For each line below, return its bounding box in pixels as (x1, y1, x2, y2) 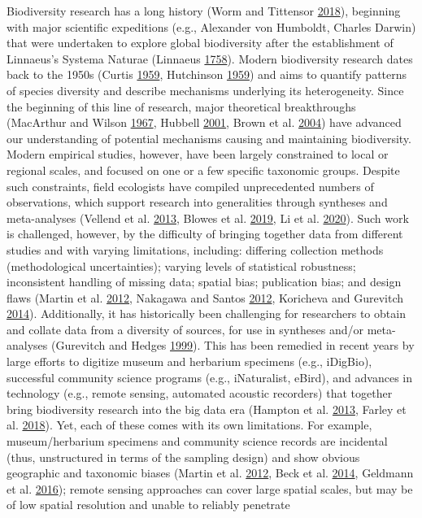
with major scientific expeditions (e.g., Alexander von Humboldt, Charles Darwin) (7, 18, 416, 35)
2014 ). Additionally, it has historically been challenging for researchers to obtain (7, 305, 406, 322)
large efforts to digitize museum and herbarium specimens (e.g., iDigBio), (7, 353, 372, 370)
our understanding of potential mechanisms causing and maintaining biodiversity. (7, 129, 411, 146)
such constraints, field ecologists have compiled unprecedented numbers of (7, 177, 374, 194)
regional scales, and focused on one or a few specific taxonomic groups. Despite (7, 161, 400, 178)
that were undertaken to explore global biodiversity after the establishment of (7, 34, 394, 51)
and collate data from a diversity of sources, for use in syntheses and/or (7, 320, 363, 337)
